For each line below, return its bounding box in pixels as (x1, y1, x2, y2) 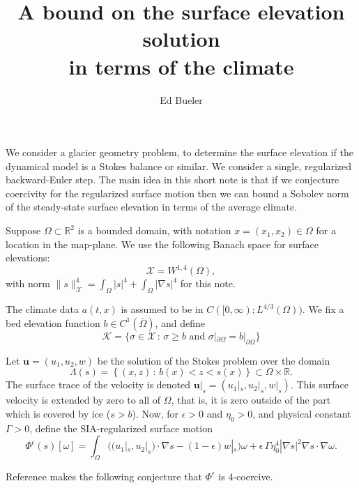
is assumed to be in (121, 302, 204, 317)
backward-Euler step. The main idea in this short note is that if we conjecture (6, 172, 339, 187)
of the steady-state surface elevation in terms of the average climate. (6, 199, 298, 214)
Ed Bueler (160, 92, 203, 107)
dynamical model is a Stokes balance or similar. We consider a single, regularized (6, 158, 352, 173)
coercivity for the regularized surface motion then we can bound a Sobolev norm (6, 185, 349, 200)
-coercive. (233, 468, 273, 483)
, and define (155, 315, 206, 330)
